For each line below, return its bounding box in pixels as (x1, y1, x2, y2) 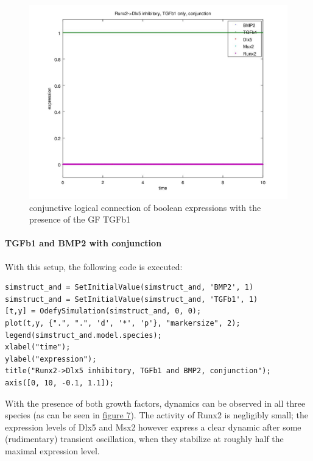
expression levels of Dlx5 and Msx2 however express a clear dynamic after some (5, 420, 301, 433)
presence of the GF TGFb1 (29, 213, 130, 226)
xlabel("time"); (5, 343, 71, 352)
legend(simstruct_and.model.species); (5, 331, 162, 340)
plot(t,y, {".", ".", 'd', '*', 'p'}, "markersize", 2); (5, 318, 241, 327)
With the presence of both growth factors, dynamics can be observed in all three (5, 396, 306, 409)
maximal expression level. (5, 444, 100, 457)
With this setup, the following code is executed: (5, 260, 183, 273)
